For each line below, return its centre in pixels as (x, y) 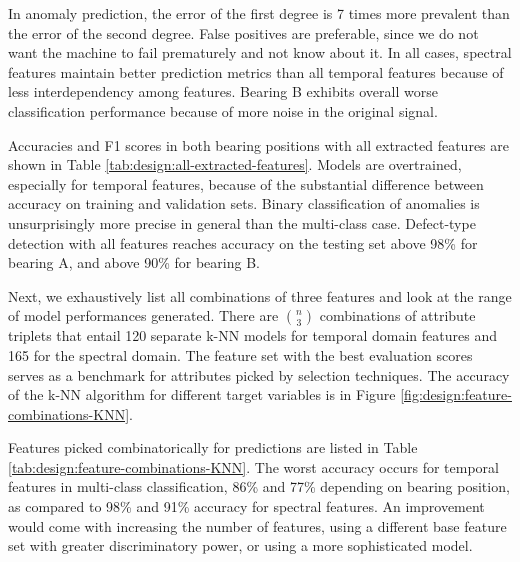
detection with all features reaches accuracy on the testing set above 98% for (243, 242)
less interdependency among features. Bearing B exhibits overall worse (223, 91)
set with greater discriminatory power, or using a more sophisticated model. (240, 545)
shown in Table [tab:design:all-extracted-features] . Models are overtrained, (235, 164)
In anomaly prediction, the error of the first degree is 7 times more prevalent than (259, 13)
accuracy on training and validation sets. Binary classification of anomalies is (244, 203)
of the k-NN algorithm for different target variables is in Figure (202, 394)
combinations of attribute (397, 315)
